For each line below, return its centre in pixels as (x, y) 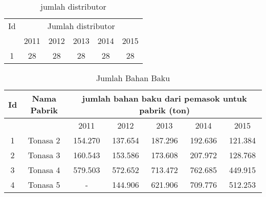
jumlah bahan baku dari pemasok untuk (164, 98)
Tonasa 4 (44, 170)
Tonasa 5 (44, 184)
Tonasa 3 (44, 155)
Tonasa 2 (44, 140)
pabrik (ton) (165, 110)
